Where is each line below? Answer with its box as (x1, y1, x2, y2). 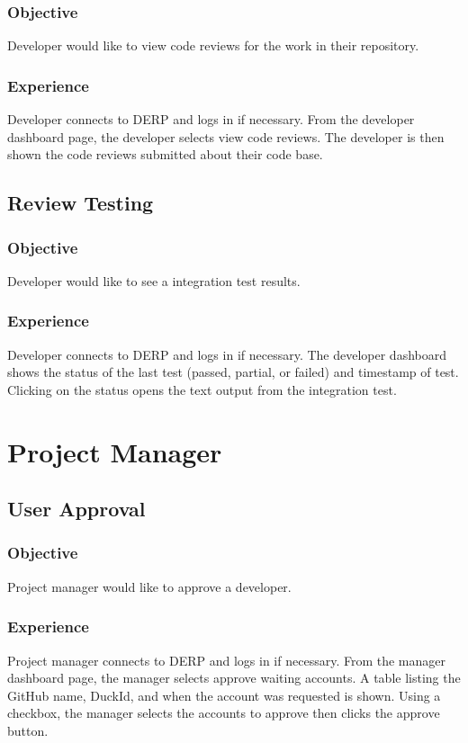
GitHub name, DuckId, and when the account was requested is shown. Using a (7, 685, 441, 704)
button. (7, 721, 49, 739)
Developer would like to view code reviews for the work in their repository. (7, 36, 419, 55)
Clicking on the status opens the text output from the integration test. (7, 380, 397, 398)
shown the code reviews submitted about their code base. (7, 145, 323, 164)
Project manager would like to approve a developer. (7, 577, 292, 595)
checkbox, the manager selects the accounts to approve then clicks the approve (7, 703, 440, 722)
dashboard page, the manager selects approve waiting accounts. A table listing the (7, 668, 461, 687)
